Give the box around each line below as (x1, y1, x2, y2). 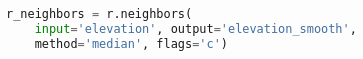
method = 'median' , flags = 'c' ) (34, 36, 228, 51)
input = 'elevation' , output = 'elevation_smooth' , (34, 21, 357, 36)
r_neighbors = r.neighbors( (6, 7, 193, 21)
